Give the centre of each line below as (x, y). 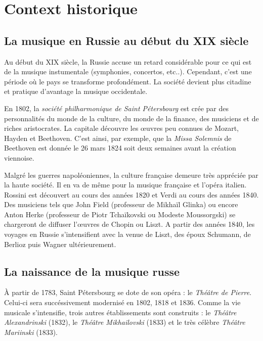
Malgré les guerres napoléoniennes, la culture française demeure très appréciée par (131, 175)
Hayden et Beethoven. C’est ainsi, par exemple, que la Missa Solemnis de (118, 138)
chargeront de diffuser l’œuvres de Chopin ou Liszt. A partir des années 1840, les (129, 224)
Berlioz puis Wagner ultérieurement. (60, 244)
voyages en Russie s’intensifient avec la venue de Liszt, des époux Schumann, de (127, 234)
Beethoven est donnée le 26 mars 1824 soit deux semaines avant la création (120, 148)
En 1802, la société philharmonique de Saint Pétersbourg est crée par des (117, 108)
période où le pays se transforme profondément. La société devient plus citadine (128, 81)
